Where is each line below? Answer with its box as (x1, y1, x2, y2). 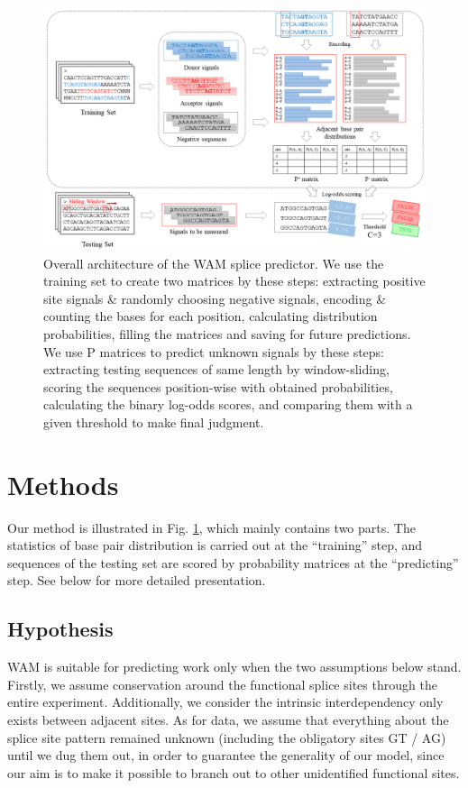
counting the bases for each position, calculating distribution (43, 307, 378, 325)
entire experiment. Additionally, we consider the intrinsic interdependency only (7, 692, 444, 711)
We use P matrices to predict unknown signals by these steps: (43, 342, 384, 361)
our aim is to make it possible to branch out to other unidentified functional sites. (7, 763, 460, 782)
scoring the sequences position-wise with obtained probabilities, (43, 377, 393, 396)
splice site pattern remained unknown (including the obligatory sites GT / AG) (7, 728, 446, 747)
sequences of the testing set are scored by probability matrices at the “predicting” (7, 553, 459, 572)
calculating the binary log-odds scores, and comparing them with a (43, 395, 413, 414)
